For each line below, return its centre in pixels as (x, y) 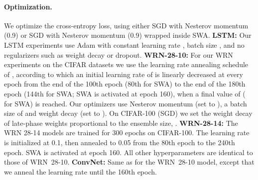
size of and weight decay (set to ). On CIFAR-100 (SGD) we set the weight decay (128, 113)
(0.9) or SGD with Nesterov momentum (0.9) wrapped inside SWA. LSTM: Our (128, 35)
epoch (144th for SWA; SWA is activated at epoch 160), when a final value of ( (125, 93)
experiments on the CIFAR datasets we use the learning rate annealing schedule (126, 64)
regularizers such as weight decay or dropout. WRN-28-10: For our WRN (119, 54)
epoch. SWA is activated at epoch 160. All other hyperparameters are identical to (129, 152)
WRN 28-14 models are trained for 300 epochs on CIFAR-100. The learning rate (127, 133)
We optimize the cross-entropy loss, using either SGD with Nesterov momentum (126, 25)
